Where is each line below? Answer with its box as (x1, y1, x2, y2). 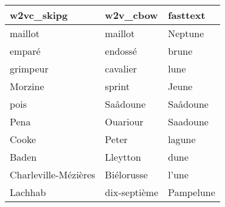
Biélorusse (105, 167, 148, 181)
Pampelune (168, 185, 215, 199)
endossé (105, 44, 137, 58)
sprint (105, 79, 130, 93)
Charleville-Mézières (10, 167, 95, 181)
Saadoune (168, 114, 209, 128)
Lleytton (105, 150, 141, 164)
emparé (10, 44, 41, 58)
